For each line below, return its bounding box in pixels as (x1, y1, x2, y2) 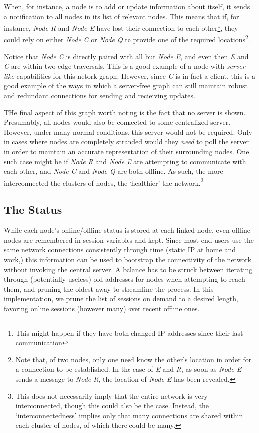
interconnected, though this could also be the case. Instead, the (15, 400, 209, 411)
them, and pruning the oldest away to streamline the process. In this (4, 283, 214, 294)
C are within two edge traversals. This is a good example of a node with (4, 61, 225, 71)
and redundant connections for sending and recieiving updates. (4, 90, 195, 101)
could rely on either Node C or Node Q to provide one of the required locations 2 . (4, 33, 250, 45)
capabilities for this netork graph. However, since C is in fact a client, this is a (16, 70, 255, 81)
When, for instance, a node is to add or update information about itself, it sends (4, 1, 250, 11)
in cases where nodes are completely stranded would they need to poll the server (4, 136, 249, 147)
